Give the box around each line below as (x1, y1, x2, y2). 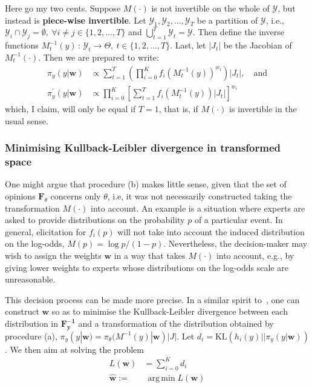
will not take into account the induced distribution (117, 225, 305, 238)
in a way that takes (114, 249, 186, 262)
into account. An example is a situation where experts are (91, 201, 305, 214)
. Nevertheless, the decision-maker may (163, 237, 308, 250)
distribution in (5, 317, 59, 329)
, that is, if (158, 102, 198, 115)
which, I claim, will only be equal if (5, 102, 136, 115)
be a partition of (197, 13, 258, 26)
